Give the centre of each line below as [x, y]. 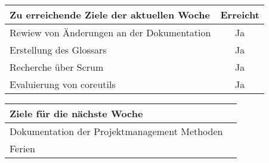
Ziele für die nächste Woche [76, 113]
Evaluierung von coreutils [63, 84]
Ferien [22, 148]
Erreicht [240, 15]
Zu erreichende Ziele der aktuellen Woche [110, 15]
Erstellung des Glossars [58, 50]
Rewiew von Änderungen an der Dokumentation [110, 32]
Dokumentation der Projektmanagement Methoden [116, 131]
